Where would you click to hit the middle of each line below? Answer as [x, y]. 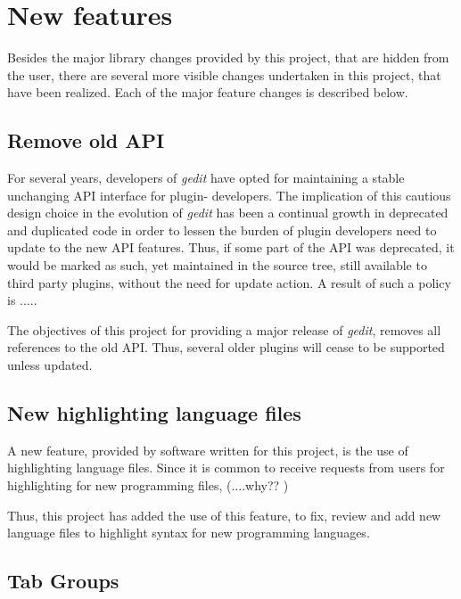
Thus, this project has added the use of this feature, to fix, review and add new [224, 515]
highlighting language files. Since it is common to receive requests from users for [226, 468]
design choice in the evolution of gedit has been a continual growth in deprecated [228, 213]
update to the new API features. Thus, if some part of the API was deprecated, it [231, 247]
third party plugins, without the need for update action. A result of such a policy [229, 282]
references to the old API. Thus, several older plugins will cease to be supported [226, 347]
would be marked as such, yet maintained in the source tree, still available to [217, 265]
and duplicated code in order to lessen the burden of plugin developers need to [222, 230]
